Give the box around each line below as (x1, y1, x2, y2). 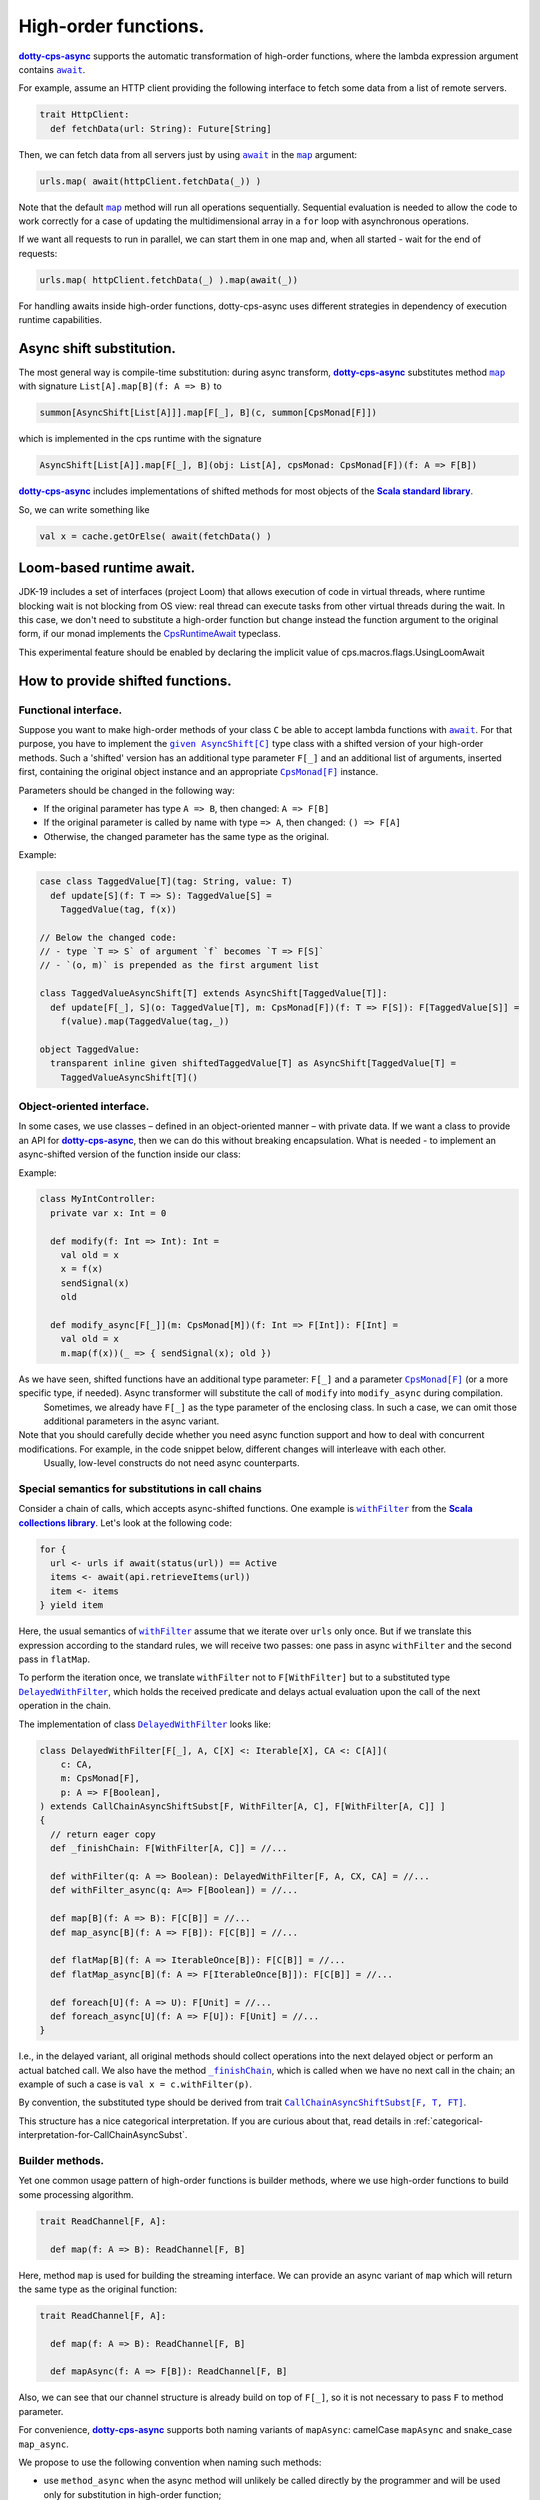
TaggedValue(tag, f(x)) (60, 903, 177, 915)
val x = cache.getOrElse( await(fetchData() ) (39, 530, 272, 542)
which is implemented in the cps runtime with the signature (18, 433, 262, 445)
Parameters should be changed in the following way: (18, 784, 235, 796)
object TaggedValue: (39, 1043, 140, 1055)
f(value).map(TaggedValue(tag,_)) (60, 1016, 230, 1027)
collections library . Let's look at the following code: (18, 1516, 232, 1529)
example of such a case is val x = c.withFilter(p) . (18, 2078, 252, 2090)
